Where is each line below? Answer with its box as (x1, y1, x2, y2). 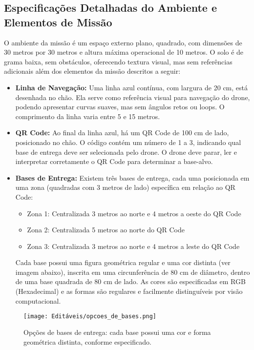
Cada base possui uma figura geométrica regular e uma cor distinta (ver (15, 257, 231, 268)
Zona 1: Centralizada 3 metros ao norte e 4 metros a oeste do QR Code (27, 208, 241, 218)
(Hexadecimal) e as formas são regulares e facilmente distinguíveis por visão (15, 286, 243, 296)
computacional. (15, 295, 61, 306)
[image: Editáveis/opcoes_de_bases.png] (23, 313, 157, 320)
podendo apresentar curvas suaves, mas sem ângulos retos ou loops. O (15, 102, 225, 112)
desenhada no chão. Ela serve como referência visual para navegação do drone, (15, 92, 250, 102)
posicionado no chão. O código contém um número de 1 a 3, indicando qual (15, 137, 241, 147)
